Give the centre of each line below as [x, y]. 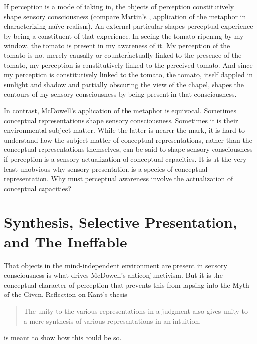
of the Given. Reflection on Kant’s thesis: [66, 294]
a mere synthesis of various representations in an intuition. [112, 320]
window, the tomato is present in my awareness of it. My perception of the [117, 45]
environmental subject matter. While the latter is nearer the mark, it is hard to [125, 130]
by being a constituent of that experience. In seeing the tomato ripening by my [124, 35]
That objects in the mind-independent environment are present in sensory [116, 265]
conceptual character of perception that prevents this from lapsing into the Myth [127, 284]
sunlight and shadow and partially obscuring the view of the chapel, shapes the [124, 84]
